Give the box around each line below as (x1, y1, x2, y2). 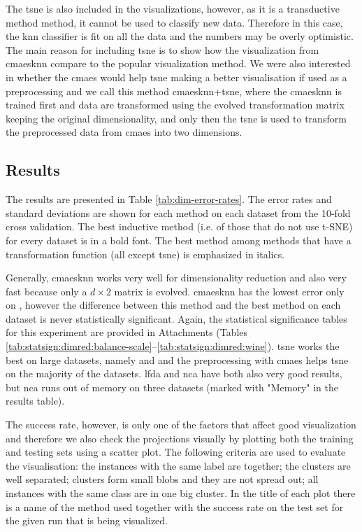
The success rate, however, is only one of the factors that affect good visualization (6, 417, 356, 432)
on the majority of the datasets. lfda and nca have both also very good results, (6, 366, 342, 381)
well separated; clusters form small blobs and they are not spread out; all (6, 472, 319, 486)
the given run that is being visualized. (6, 513, 168, 528)
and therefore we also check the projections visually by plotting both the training (6, 430, 354, 445)
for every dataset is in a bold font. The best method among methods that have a (6, 232, 352, 247)
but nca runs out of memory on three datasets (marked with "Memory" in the (6, 379, 339, 394)
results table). (6, 393, 65, 408)
